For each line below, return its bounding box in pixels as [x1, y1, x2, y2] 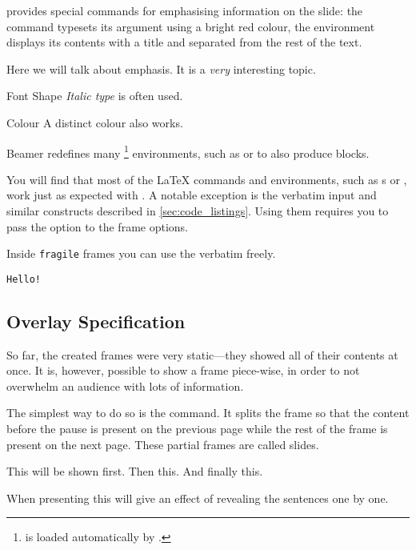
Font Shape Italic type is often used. [6, 87, 183, 104]
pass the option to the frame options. [6, 218, 188, 235]
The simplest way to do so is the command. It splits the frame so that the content [6, 404, 410, 421]
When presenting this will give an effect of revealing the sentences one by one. [6, 489, 389, 506]
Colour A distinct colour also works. [6, 114, 183, 130]
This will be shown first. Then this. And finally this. [6, 463, 263, 480]
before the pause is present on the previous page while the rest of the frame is [6, 420, 388, 437]
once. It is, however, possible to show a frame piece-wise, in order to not [6, 362, 360, 379]
